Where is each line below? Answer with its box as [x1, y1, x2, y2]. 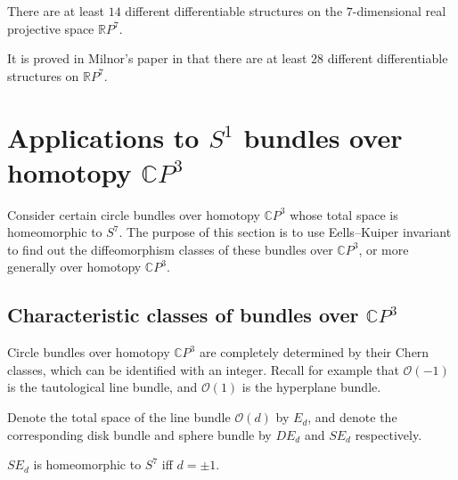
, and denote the [307, 408, 397, 427]
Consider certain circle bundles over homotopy [7, 205, 260, 224]
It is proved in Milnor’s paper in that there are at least [7, 49, 307, 68]
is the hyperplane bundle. [241, 378, 381, 396]
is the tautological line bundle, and [7, 378, 198, 396]
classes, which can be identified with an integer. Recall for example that [7, 360, 399, 378]
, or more [358, 240, 409, 258]
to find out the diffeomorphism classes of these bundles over [7, 240, 333, 258]
